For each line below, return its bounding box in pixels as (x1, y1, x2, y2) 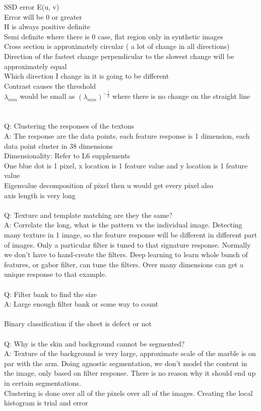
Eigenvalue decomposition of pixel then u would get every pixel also (4, 180, 213, 191)
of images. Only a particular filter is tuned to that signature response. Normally (4, 239, 251, 250)
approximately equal (4, 61, 67, 71)
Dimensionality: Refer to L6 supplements (4, 150, 130, 161)
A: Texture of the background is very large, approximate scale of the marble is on (4, 348, 256, 359)
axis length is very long (4, 190, 76, 200)
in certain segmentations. (4, 377, 82, 388)
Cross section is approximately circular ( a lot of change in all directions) (4, 41, 230, 51)
